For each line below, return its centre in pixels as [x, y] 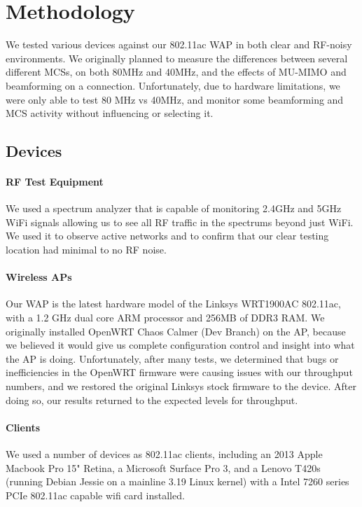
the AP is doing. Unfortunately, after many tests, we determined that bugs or [172, 358]
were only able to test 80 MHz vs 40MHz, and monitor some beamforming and [175, 99]
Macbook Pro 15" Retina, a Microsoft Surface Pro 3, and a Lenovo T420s [163, 467]
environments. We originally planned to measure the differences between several [177, 58]
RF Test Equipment [55, 182]
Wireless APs [39, 277]
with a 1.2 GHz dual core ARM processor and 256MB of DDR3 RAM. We [165, 318]
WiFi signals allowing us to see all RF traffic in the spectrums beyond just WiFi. [180, 222]
